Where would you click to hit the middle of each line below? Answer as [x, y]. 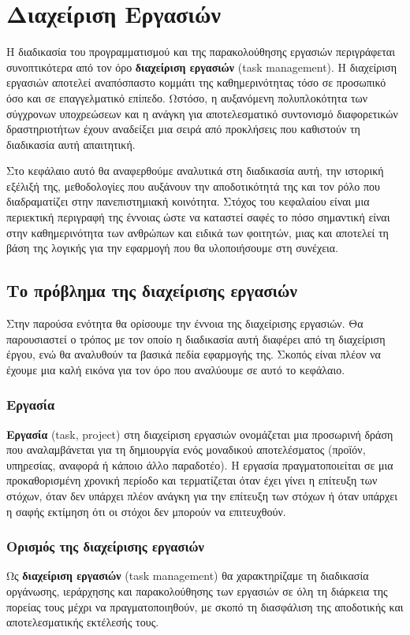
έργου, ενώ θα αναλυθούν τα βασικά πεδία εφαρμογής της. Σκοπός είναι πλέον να [194, 354]
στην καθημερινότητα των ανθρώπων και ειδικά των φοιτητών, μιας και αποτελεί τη [198, 232]
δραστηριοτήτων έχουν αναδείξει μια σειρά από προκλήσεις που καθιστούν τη [183, 129]
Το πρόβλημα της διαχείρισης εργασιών [152, 290]
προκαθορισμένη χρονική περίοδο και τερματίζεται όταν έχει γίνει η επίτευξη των [192, 480]
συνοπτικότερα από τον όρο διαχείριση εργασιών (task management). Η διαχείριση [201, 67]
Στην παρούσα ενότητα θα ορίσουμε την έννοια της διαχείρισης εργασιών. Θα [185, 323]
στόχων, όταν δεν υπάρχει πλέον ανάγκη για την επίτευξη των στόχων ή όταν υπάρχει [202, 496]
